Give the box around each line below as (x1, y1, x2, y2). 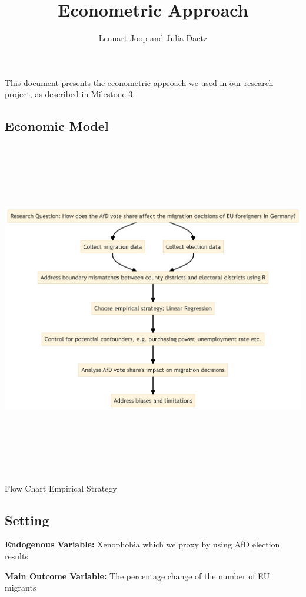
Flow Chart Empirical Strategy (5, 481, 117, 494)
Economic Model (5, 117, 109, 135)
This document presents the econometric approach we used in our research (5, 76, 274, 88)
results (5, 550, 28, 562)
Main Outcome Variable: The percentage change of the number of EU (5, 569, 270, 582)
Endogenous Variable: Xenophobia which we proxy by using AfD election (5, 538, 280, 550)
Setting (5, 510, 49, 529)
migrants (5, 581, 36, 593)
